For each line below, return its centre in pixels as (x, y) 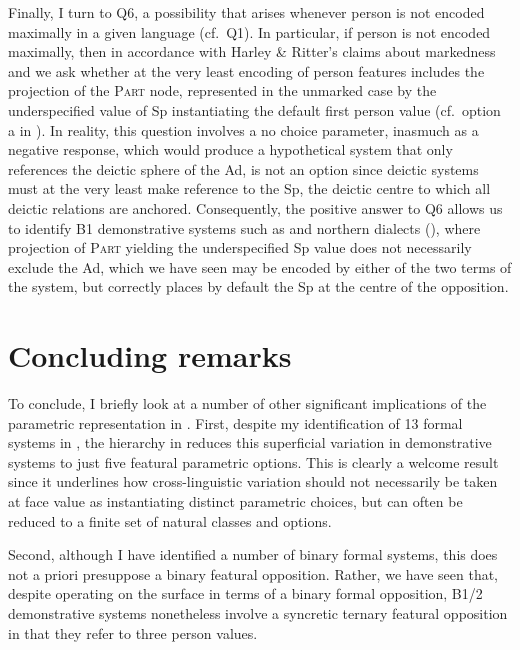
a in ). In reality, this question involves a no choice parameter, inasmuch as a (243, 129)
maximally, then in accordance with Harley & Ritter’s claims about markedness (252, 51)
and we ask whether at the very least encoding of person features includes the (246, 70)
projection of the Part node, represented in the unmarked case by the (222, 90)
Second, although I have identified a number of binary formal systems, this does (253, 554)
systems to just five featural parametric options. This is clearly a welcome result (253, 461)
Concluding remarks (150, 355)
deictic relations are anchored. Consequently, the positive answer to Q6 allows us (255, 207)
